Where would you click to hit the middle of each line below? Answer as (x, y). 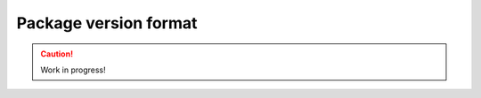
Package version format (107, 23)
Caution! (57, 54)
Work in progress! (73, 70)
